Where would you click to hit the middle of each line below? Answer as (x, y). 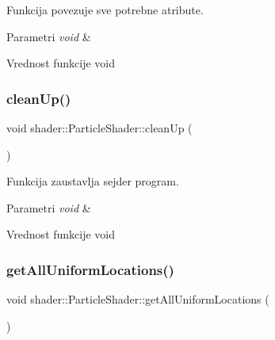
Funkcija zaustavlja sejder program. (93, 181)
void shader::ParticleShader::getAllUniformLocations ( (138, 299)
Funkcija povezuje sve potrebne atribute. (105, 10)
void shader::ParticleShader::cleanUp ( (99, 128)
